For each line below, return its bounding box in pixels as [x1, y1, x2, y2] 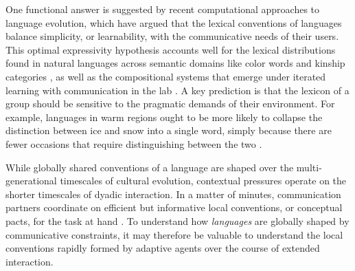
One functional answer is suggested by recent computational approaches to [5, 2, 320, 16]
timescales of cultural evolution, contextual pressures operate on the [60, 173, 347, 188]
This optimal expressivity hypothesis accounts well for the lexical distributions [5, 42, 336, 56]
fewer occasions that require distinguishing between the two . [5, 136, 262, 151]
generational [5, 173, 57, 188]
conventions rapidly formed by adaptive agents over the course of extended [5, 241, 320, 255]
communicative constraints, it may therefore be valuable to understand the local [5, 227, 343, 241]
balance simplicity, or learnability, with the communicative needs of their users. [5, 29, 339, 43]
